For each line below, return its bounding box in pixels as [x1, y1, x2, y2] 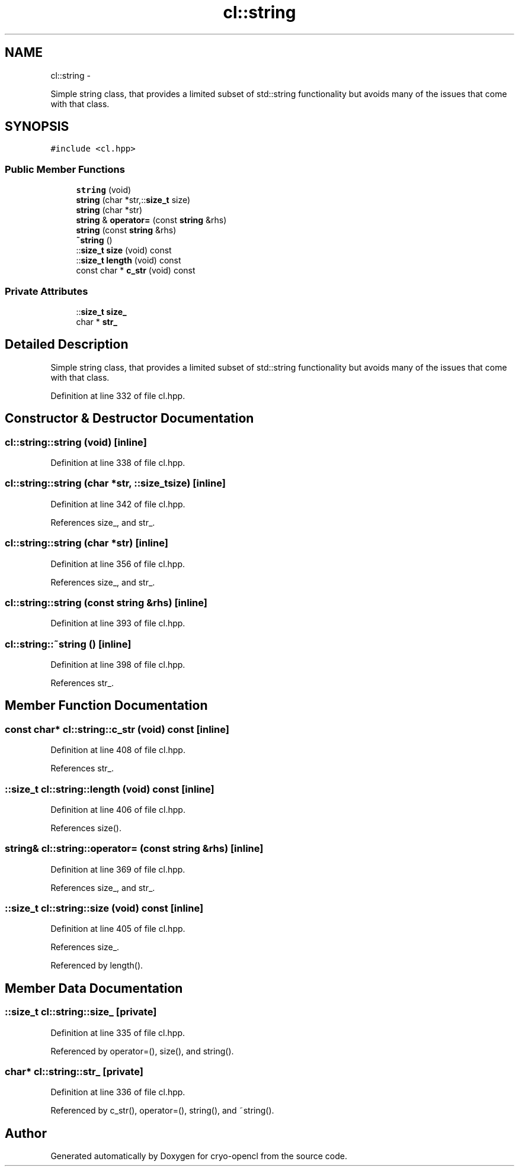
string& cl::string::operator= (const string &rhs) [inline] [5, 842, 264, 855]
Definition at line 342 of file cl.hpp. [50, 498, 185, 509]
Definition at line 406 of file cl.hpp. [50, 804, 185, 815]
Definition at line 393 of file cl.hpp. [50, 618, 185, 629]
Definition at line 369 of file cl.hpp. [50, 864, 185, 874]
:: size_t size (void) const [76, 245, 172, 256]
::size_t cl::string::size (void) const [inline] [5, 902, 204, 915]
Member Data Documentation [5, 980, 183, 996]
